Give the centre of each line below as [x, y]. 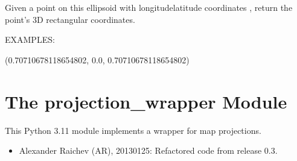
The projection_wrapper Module [146, 101]
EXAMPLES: [30, 39]
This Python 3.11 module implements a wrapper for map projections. [133, 130]
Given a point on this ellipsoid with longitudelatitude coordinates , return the [149, 7]
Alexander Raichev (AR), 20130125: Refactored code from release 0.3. [148, 150]
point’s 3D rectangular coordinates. [70, 19]
